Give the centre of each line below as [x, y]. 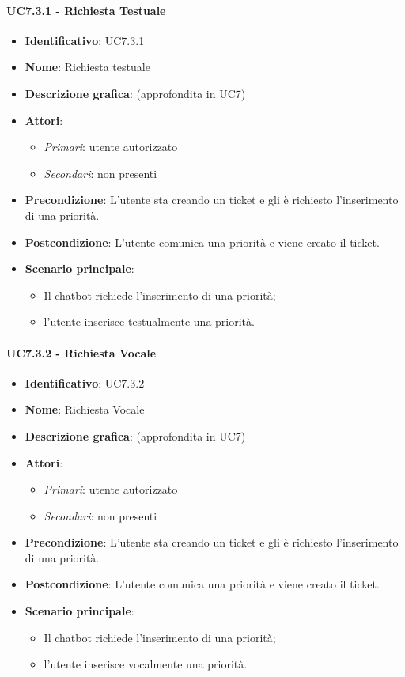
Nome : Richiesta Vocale [85, 409]
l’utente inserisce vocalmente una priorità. [146, 664]
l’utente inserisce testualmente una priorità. [149, 321]
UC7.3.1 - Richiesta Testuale [86, 10]
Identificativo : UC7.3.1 [85, 40]
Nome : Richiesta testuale [87, 67]
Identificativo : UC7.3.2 [85, 382]
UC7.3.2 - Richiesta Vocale [81, 352]
